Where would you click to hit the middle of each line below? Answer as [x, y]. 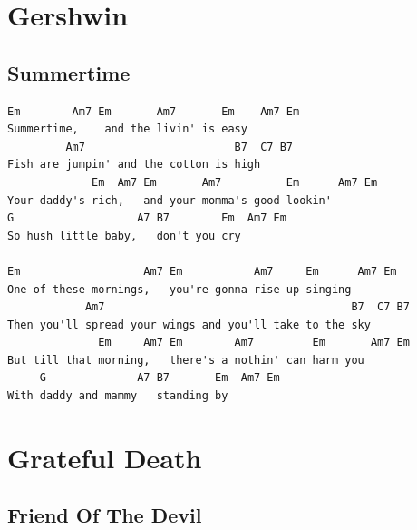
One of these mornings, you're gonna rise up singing [179, 289]
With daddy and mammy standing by [118, 396]
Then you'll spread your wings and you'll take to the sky [189, 324]
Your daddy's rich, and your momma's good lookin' [170, 200]
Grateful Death [105, 457]
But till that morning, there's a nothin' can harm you [186, 360]
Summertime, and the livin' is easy [127, 129]
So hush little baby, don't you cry [124, 236]
